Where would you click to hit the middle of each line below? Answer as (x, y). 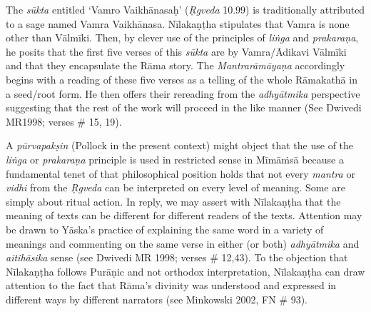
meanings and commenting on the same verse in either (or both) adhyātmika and (183, 243)
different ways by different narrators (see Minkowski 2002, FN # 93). (157, 299)
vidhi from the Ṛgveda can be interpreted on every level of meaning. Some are (176, 187)
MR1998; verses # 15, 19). (64, 121)
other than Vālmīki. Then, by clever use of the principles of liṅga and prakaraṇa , (182, 37)
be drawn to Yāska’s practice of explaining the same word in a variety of (165, 229)
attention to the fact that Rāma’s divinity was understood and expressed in (171, 285)
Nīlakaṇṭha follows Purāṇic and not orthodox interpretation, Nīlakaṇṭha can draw (185, 271)
